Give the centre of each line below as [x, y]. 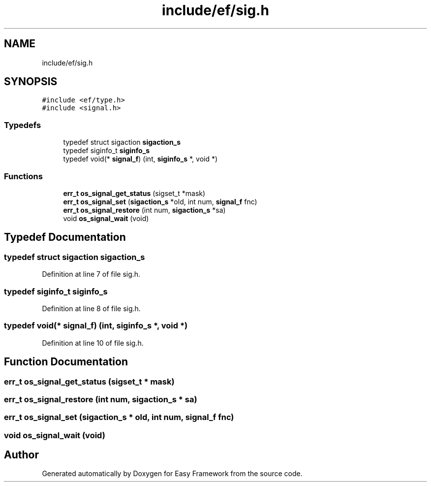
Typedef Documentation [65, 237]
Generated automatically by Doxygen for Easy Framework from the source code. [172, 474]
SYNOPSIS [31, 82]
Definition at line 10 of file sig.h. [93, 343]
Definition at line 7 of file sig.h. [91, 274]
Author [21, 455]
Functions [23, 176]
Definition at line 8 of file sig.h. [91, 308]
